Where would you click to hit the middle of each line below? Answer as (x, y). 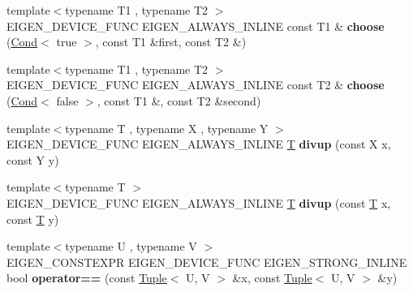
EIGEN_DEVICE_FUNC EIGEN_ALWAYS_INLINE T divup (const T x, (199, 202)
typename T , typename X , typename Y (167, 128)
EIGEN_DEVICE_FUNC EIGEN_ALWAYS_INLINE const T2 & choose (196, 85)
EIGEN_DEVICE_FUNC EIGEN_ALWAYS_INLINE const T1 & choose (196, 26)
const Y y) (33, 159)
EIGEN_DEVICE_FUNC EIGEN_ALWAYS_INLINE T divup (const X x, (199, 144)
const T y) (33, 219)
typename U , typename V (131, 246)
